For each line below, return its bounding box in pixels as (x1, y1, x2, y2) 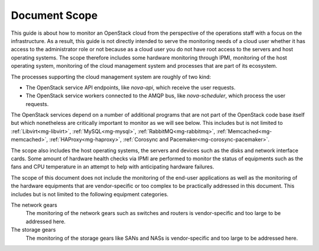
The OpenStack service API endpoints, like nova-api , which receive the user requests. (25, 84, 236, 91)
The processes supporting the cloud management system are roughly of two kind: (11, 73, 211, 80)
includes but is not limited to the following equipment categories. (11, 190, 168, 197)
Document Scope (11, 9, 98, 22)
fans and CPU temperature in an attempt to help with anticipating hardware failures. (11, 163, 214, 170)
